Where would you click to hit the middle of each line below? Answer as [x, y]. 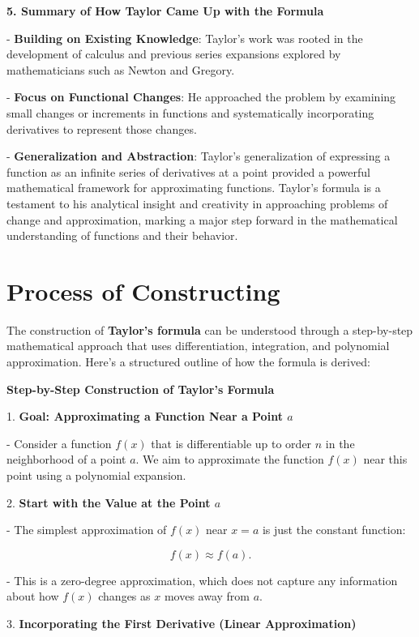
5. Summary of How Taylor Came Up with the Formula [165, 11]
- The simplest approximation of [87, 530]
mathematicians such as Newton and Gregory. [121, 69]
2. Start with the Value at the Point [109, 502]
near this [385, 459]
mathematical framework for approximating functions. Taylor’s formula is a [194, 188]
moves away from [207, 596]
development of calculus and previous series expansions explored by [174, 54]
